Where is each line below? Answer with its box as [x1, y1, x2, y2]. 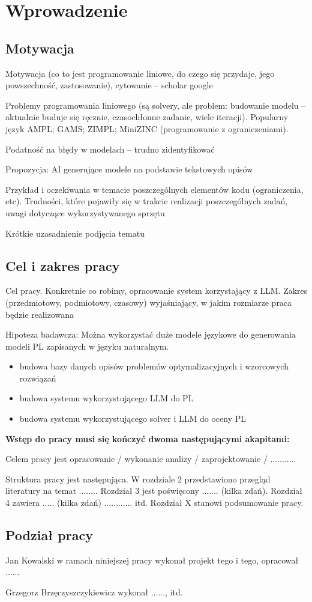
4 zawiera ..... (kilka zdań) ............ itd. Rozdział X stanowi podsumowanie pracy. [5, 496, 304, 509]
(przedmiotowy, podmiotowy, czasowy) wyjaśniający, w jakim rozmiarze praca [5, 296, 292, 308]
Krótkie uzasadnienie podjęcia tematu [5, 227, 145, 239]
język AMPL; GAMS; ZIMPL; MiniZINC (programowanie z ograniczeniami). [5, 122, 289, 135]
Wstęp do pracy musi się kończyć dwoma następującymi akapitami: [5, 432, 290, 445]
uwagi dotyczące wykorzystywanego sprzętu [5, 206, 165, 219]
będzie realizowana [5, 308, 74, 320]
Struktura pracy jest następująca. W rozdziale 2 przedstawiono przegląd [5, 472, 271, 485]
